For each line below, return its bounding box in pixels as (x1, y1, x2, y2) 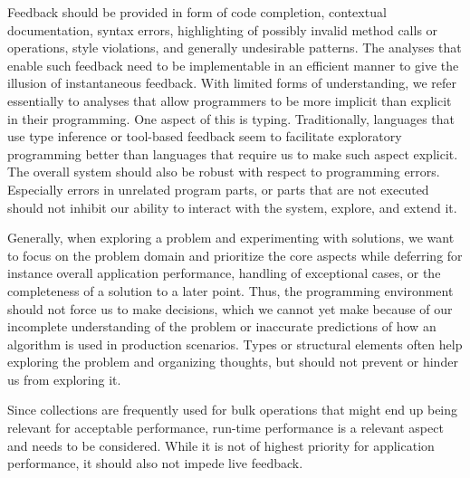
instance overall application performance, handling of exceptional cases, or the (7, 263, 441, 282)
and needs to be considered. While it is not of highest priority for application (7, 435, 435, 454)
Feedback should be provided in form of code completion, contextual (7, 3, 387, 21)
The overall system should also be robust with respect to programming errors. (7, 162, 440, 181)
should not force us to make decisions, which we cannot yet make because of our (7, 299, 453, 318)
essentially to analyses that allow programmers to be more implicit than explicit (7, 91, 452, 110)
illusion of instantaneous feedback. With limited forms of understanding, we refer (7, 73, 457, 92)
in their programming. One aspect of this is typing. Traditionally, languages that (7, 109, 456, 128)
